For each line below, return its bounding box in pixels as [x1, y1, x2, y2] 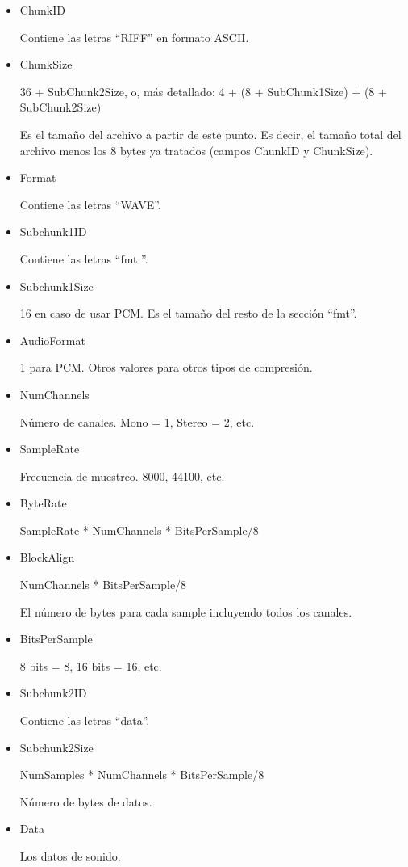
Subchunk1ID [19, 223, 87, 240]
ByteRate [19, 495, 67, 511]
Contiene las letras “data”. [19, 712, 150, 729]
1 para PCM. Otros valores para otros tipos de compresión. [19, 359, 313, 376]
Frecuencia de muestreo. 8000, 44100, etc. [19, 467, 225, 484]
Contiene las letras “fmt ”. [19, 250, 148, 267]
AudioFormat [19, 331, 85, 348]
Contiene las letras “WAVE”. [19, 196, 161, 213]
